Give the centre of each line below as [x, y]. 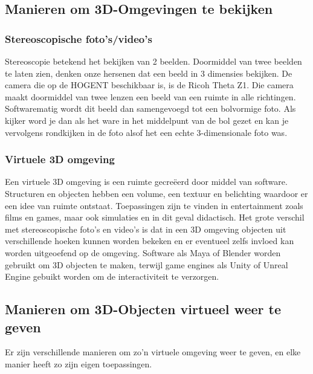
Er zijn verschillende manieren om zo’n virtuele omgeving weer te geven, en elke [153, 352]
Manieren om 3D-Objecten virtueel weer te [143, 309]
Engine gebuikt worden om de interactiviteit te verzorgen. [112, 276]
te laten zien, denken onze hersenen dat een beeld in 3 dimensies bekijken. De [149, 73]
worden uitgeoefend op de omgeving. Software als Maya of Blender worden [143, 252]
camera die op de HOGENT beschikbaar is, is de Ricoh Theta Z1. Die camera [149, 85]
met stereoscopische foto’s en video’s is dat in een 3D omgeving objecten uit [146, 229]
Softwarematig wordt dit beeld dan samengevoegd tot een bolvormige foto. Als [150, 108]
